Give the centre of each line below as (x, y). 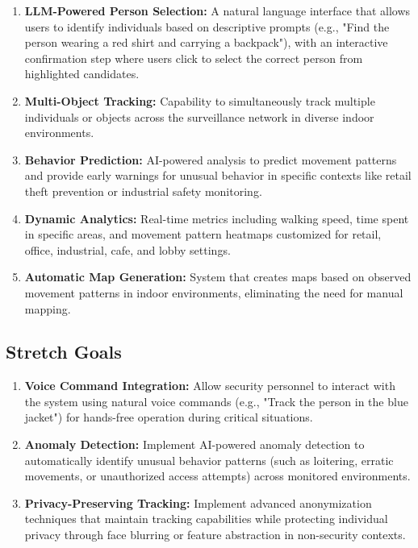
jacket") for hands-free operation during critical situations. (169, 417)
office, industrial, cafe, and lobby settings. (127, 249)
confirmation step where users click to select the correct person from (194, 58)
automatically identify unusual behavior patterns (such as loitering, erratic (209, 460)
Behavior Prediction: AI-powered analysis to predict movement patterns (211, 159)
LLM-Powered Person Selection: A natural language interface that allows (217, 10)
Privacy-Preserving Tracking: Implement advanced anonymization (198, 502)
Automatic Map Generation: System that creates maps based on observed (218, 277)
